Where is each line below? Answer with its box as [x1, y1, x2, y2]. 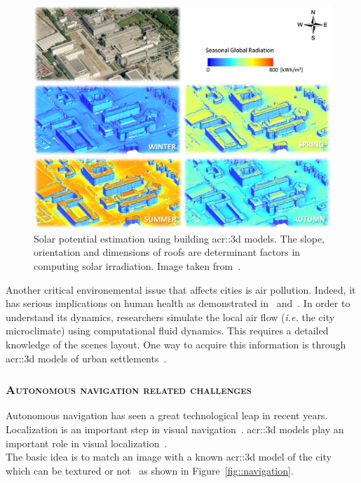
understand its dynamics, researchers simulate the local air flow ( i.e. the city [6, 309, 335, 324]
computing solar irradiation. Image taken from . [34, 258, 241, 273]
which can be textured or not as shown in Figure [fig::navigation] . [6, 463, 294, 477]
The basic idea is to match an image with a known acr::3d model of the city [6, 449, 332, 464]
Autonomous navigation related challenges [6, 381, 252, 398]
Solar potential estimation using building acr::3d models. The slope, [34, 231, 325, 245]
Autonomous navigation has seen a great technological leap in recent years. [6, 408, 328, 423]
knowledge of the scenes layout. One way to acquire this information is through [6, 336, 346, 351]
